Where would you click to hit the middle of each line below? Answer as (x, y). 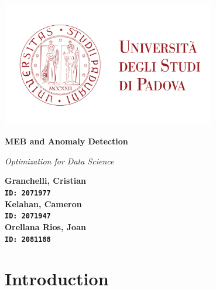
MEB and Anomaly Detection (66, 141)
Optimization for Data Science (59, 161)
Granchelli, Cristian (45, 181)
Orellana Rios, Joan (45, 226)
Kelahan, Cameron (43, 203)
